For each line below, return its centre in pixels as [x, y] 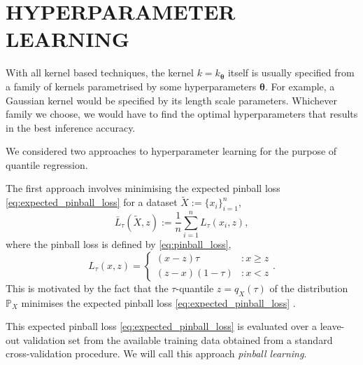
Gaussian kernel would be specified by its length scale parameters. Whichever [171, 100]
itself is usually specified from [291, 73]
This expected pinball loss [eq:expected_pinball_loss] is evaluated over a [162, 326]
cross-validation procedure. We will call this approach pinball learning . [156, 353]
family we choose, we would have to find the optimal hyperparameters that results [182, 114]
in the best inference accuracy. [71, 127]
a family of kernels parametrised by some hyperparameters [131, 86]
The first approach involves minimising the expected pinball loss [143, 188]
